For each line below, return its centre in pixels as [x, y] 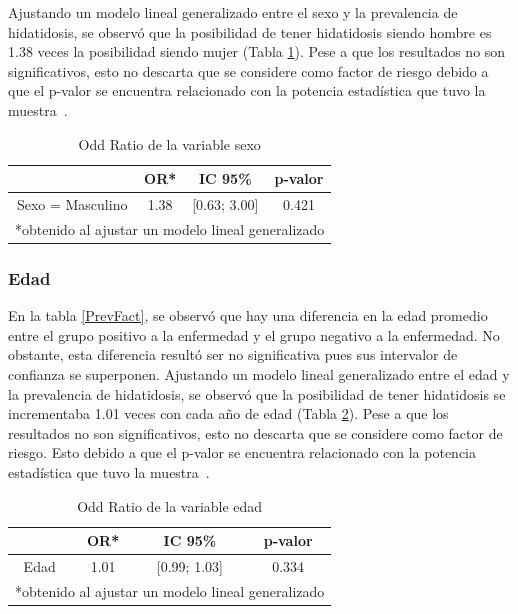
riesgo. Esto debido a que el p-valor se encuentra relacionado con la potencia [242, 452]
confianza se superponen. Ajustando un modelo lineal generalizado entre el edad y [259, 373]
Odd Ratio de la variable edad [170, 505]
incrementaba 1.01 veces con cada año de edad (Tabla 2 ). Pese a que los [228, 413]
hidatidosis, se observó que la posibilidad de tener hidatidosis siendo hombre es [250, 31]
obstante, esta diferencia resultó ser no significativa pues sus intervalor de [233, 354]
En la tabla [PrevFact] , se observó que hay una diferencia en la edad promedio [248, 315]
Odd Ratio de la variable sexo [169, 143]
